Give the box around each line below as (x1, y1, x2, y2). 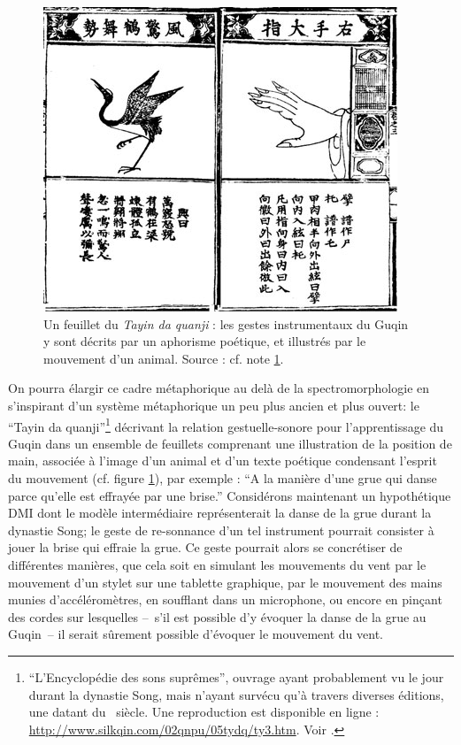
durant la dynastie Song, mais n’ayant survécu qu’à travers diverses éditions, (28, 685, 444, 703)
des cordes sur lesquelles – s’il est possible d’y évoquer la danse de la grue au (8, 607, 426, 626)
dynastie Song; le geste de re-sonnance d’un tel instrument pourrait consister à (8, 520, 434, 539)
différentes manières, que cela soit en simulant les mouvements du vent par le (8, 555, 426, 573)
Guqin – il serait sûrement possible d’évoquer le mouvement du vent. (8, 625, 384, 643)
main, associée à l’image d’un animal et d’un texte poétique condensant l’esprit (8, 451, 437, 470)
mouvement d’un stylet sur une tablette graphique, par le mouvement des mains (8, 572, 442, 591)
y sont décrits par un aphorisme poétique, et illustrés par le (43, 332, 366, 350)
